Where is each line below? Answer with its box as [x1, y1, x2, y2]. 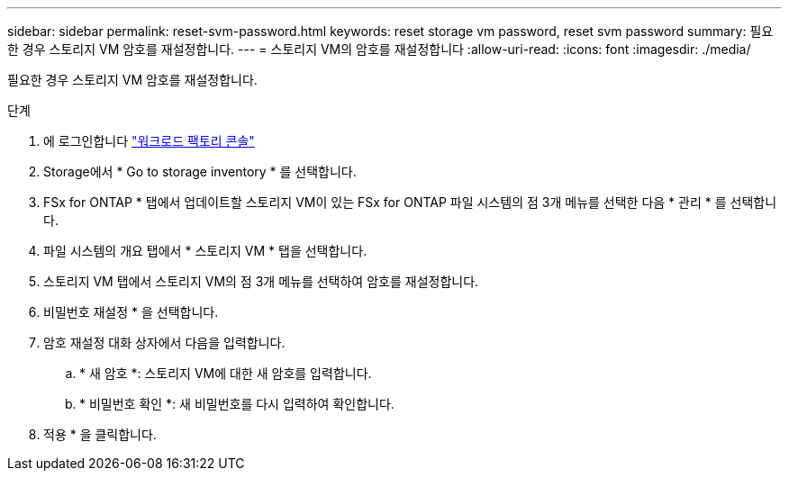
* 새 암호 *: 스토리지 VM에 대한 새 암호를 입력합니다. [79, 365, 372, 381]
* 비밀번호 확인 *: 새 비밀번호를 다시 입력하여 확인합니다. [79, 396, 394, 411]
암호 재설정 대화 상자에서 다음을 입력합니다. [43, 335, 286, 350]
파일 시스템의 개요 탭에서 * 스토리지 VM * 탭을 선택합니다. [43, 243, 367, 258]
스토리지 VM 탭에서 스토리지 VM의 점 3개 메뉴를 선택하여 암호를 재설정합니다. [43, 274, 479, 289]
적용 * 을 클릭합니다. [43, 427, 157, 442]
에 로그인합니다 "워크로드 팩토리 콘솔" [43, 133, 255, 149]
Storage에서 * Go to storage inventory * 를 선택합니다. [43, 164, 357, 179]
